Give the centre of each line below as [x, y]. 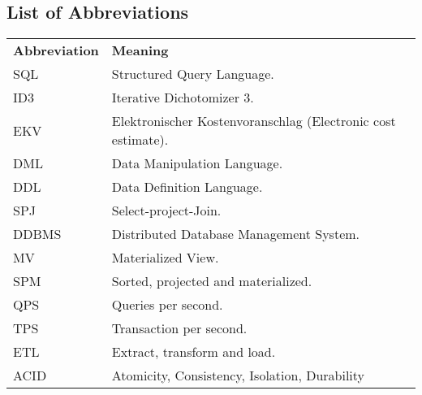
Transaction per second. [179, 328]
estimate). [140, 140]
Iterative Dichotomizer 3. [183, 98]
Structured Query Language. [193, 74]
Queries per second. [167, 305]
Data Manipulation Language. [197, 163]
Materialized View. [165, 258]
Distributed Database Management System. [236, 234]
